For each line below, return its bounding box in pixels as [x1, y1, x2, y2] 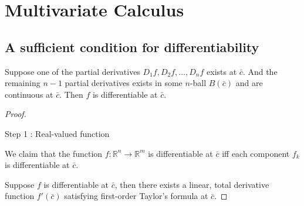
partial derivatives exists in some [65, 77, 183, 89]
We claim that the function [5, 147, 103, 159]
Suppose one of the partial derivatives [5, 65, 140, 77]
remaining [5, 77, 40, 89]
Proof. [5, 108, 26, 120]
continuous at [5, 88, 53, 100]
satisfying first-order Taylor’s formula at [64, 190, 208, 202]
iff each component [222, 147, 290, 159]
